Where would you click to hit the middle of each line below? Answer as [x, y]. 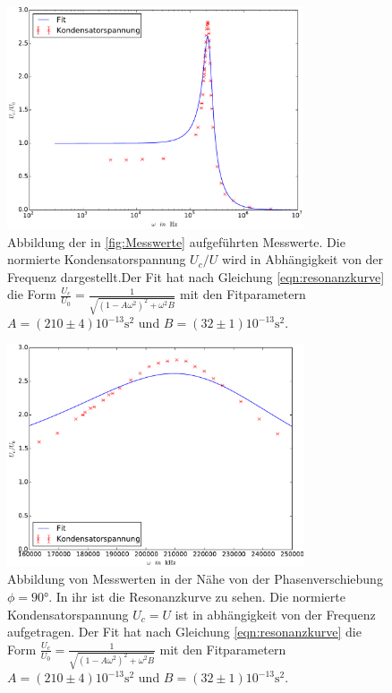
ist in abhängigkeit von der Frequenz [275, 614]
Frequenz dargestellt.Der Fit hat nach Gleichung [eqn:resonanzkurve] [196, 276]
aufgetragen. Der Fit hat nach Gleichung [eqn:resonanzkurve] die [184, 632]
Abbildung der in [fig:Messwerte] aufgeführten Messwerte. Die [176, 241]
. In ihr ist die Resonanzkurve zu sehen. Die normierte [197, 596]
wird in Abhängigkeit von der [303, 259]
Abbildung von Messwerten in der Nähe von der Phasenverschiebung [195, 579]
